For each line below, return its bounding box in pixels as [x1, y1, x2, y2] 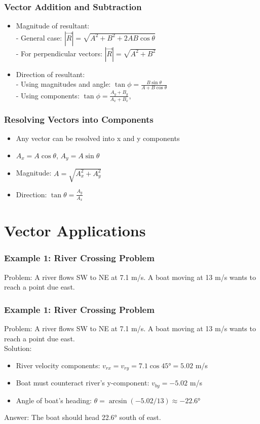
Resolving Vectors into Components [4, 113, 154, 126]
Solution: [4, 343, 32, 354]
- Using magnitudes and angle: [16, 79, 111, 89]
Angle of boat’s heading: [16, 395, 92, 405]
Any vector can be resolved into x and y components [16, 133, 180, 144]
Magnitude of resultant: [16, 20, 90, 31]
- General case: [16, 32, 62, 43]
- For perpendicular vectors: [16, 48, 102, 58]
